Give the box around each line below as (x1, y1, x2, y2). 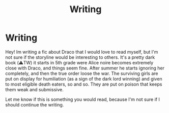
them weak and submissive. (5, 86, 64, 92)
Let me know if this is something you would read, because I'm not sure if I (5, 96, 160, 102)
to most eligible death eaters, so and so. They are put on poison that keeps (5, 81, 162, 87)
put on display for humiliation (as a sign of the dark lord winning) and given (5, 76, 162, 82)
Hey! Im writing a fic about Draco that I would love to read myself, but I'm (5, 49, 158, 55)
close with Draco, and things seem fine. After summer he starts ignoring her (5, 65, 164, 71)
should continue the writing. (5, 101, 64, 107)
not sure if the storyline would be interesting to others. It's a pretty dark (5, 54, 155, 60)
